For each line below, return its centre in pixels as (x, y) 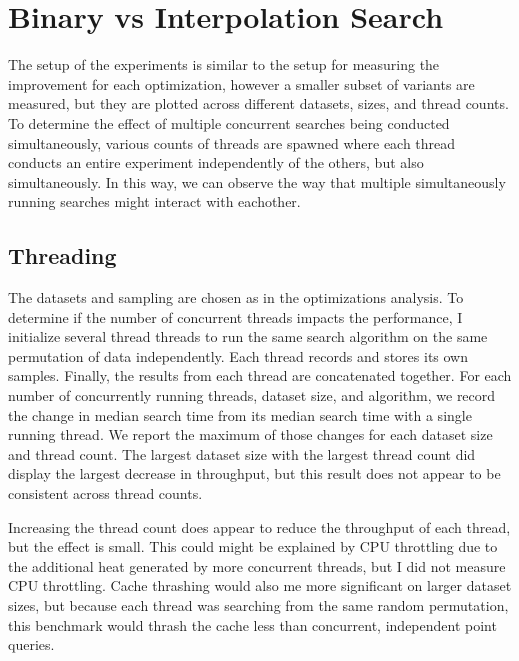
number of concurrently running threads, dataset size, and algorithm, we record (252, 395)
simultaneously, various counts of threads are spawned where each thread (232, 142)
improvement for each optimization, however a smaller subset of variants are (241, 83)
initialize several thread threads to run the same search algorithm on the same (248, 336)
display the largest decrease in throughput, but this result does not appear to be (254, 473)
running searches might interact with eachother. (154, 201)
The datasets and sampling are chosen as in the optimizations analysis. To (236, 297)
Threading (62, 255)
